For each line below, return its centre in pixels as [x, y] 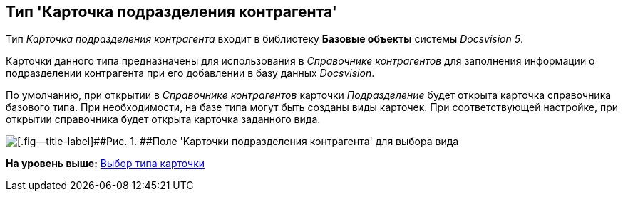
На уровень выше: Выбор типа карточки [105, 164]
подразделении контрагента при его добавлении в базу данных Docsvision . [190, 73]
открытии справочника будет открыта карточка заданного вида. [163, 119]
